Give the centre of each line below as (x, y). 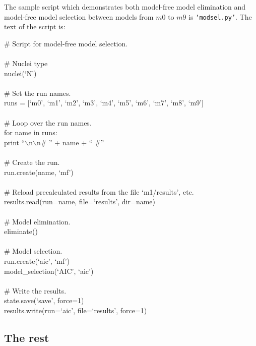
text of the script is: (35, 26)
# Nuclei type (26, 63)
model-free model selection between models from (79, 16)
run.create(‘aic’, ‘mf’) (37, 261)
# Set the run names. (38, 93)
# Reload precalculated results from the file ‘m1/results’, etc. (99, 191)
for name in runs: (31, 132)
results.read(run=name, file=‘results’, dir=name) (80, 201)
